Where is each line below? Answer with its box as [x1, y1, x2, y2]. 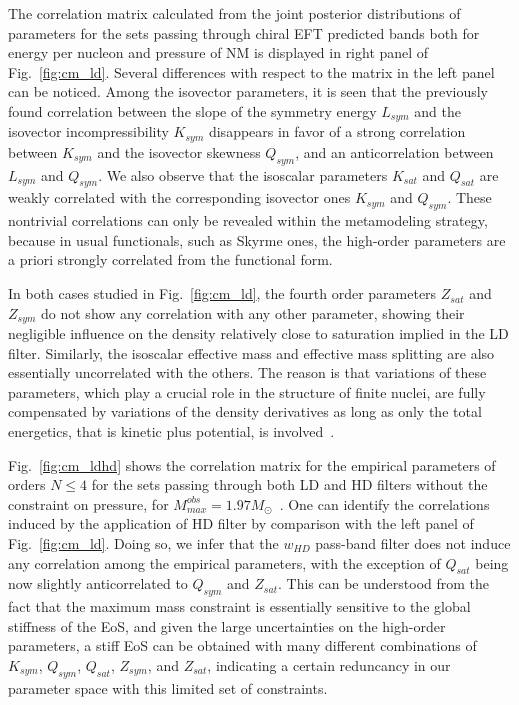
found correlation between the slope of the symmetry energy [8, 100, 377, 121]
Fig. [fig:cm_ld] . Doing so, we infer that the [8, 533, 279, 554]
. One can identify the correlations [279, 493, 490, 514]
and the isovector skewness [97, 141, 261, 162]
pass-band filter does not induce [315, 533, 511, 554]
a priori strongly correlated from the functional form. [8, 249, 333, 270]
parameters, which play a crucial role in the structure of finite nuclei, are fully [8, 381, 486, 402]
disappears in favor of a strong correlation [208, 121, 466, 142]
